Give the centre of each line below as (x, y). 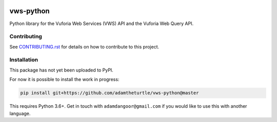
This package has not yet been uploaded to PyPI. (62, 70)
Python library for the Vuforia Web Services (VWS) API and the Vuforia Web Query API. (102, 23)
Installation (24, 60)
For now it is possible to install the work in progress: (64, 80)
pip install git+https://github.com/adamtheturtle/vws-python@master (110, 93)
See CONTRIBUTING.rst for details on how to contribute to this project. (84, 46)
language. (20, 113)
